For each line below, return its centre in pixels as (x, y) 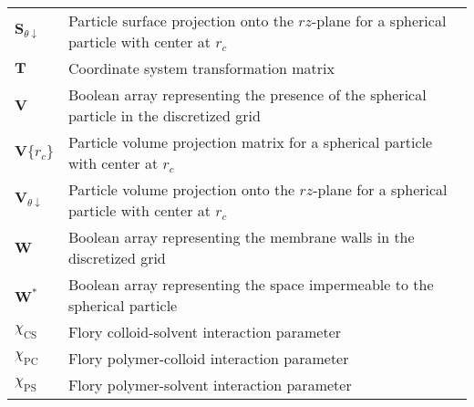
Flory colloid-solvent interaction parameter (205, 332)
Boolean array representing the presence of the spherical (247, 94)
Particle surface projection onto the (181, 21)
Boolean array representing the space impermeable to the (251, 284)
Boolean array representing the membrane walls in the (241, 237)
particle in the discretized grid (164, 115)
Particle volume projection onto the (181, 189)
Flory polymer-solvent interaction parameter (210, 385)
